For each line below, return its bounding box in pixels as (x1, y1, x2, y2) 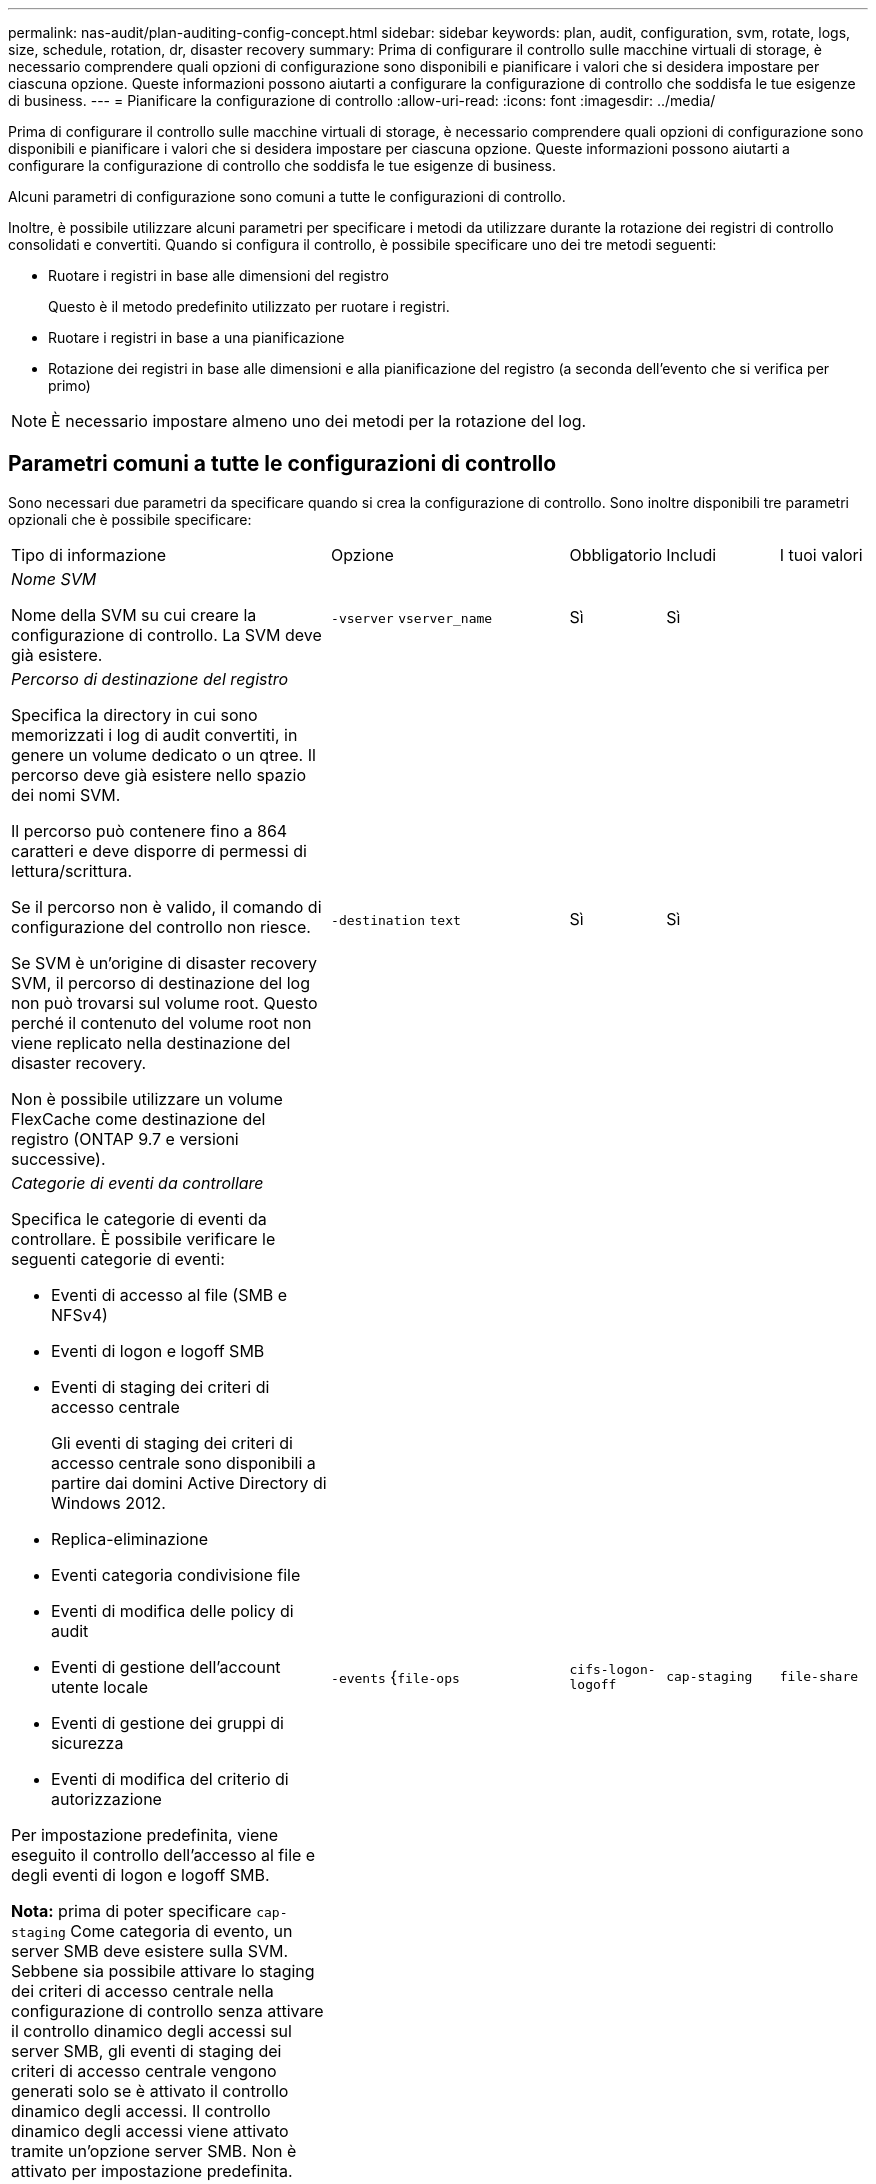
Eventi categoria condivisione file (51, 1564, 301, 1585)
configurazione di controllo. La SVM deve (11, 624, 322, 645)
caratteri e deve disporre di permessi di (11, 840, 307, 861)
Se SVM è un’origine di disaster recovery (11, 952, 317, 973)
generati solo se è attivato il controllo (11, 2080, 289, 2101)
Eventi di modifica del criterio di (51, 1768, 289, 1789)
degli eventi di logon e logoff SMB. (11, 1864, 270, 1885)
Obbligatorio (569, 544, 663, 565)
